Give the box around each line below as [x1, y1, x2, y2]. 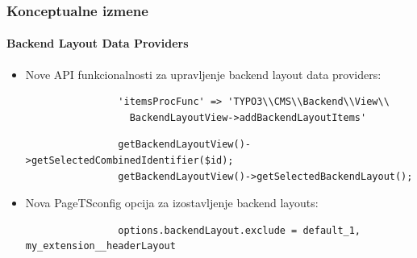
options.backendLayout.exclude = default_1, [118, 224, 361, 236]
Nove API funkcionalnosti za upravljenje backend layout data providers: [25, 65, 382, 82]
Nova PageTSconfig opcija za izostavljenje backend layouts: [25, 194, 319, 211]
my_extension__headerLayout [25, 240, 176, 252]
